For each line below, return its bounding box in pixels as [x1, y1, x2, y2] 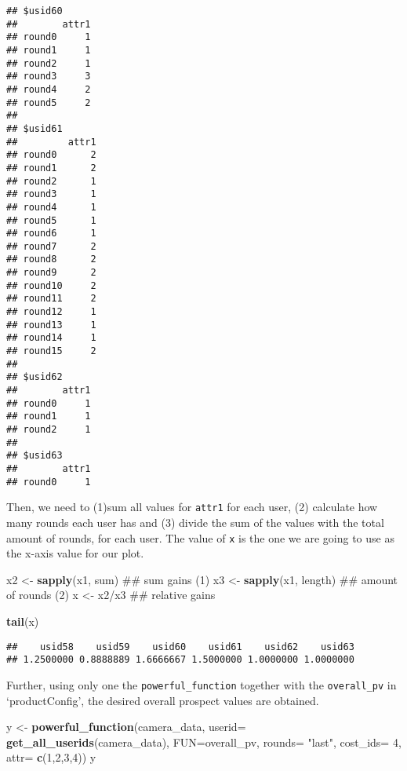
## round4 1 [6, 201, 96, 213]
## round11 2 [6, 293, 96, 305]
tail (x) [6, 612, 39, 629]
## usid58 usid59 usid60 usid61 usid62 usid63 [6, 641, 354, 652]
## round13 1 [6, 319, 96, 331]
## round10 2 [6, 280, 96, 291]
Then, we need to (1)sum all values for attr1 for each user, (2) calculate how [6, 499, 378, 515]
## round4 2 [6, 83, 91, 95]
